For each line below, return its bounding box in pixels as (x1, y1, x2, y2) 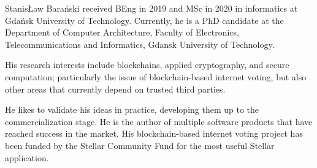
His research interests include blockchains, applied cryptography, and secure (5, 58, 289, 71)
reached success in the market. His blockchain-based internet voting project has (5, 127, 303, 140)
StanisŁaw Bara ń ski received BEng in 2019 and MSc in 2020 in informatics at (5, 2, 298, 14)
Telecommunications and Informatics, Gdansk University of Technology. (5, 37, 275, 50)
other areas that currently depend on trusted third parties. (5, 82, 226, 95)
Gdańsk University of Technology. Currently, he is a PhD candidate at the (5, 13, 284, 26)
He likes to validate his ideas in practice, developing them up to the (5, 103, 259, 116)
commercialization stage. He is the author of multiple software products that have (5, 115, 313, 128)
